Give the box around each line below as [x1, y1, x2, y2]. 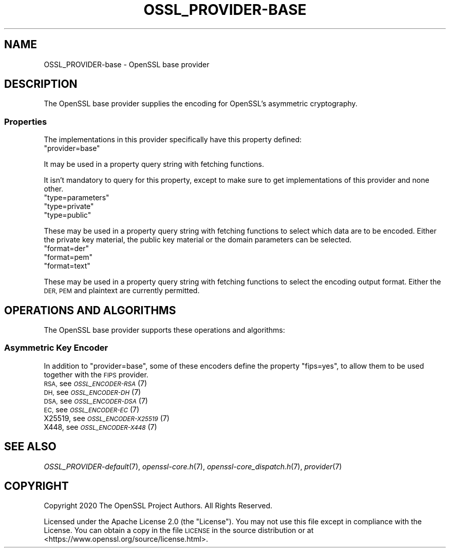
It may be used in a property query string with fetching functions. [44, 160, 265, 169]
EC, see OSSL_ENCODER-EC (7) [44, 405, 140, 414]
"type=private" [44, 202, 94, 211]
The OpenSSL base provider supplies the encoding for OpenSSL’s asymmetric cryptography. [44, 99, 358, 108]
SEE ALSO [4, 440, 57, 453]
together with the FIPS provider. [44, 370, 148, 379]
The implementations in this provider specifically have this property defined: [44, 135, 302, 144]
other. [44, 184, 64, 194]
